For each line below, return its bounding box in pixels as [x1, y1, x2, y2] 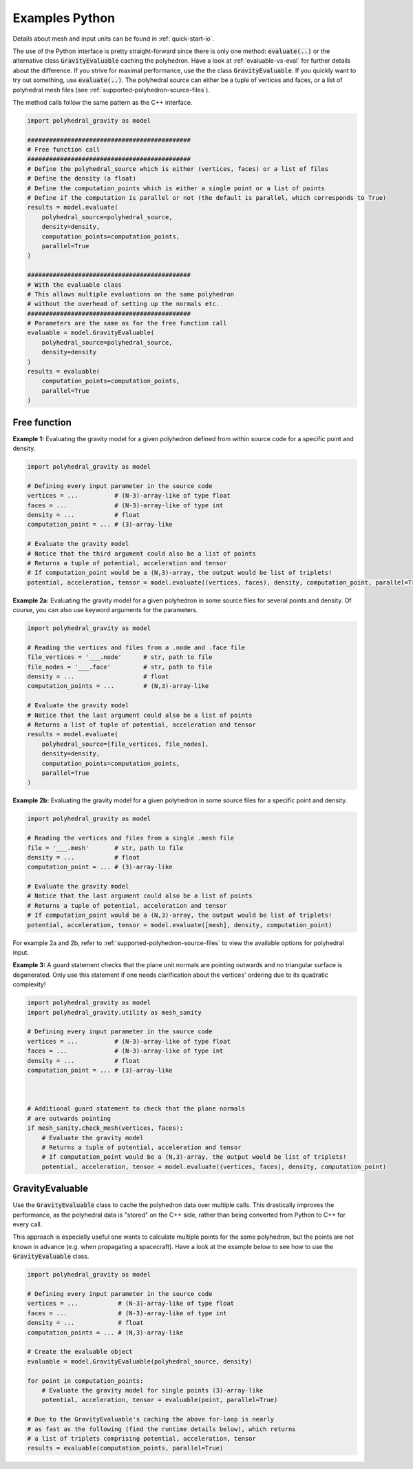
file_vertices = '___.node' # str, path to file [27, 654, 213, 661]
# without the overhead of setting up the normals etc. [27, 300, 220, 308]
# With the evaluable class [27, 281, 122, 289]
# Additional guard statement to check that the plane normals [27, 1105, 246, 1113]
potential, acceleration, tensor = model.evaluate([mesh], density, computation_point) [27, 921, 332, 929]
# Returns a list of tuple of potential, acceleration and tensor [27, 721, 256, 729]
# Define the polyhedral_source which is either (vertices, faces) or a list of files [27, 165, 329, 172]
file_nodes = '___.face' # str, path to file [27, 662, 213, 671]
